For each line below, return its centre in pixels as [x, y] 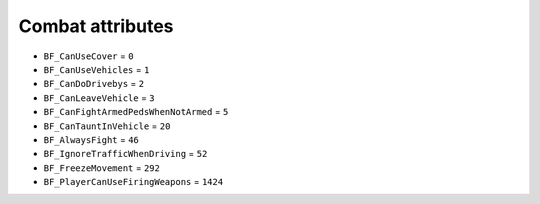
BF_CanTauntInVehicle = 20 [107, 126]
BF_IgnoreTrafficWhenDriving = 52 [125, 154]
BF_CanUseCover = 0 [88, 56]
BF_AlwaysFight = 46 [91, 139]
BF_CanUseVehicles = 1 [96, 69]
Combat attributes [96, 26]
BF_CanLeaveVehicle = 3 [99, 97]
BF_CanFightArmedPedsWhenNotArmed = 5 [136, 112]
